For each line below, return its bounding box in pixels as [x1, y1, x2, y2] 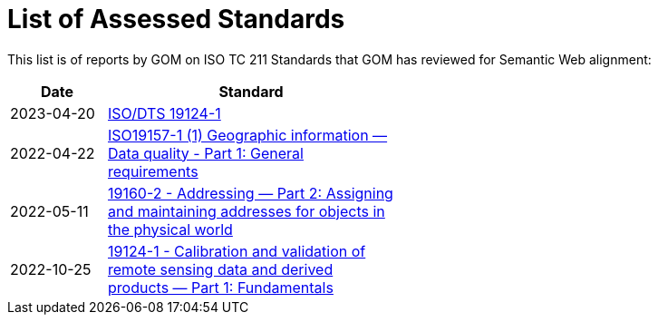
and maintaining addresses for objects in [108, 201, 385, 220]
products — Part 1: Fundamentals [108, 278, 334, 297]
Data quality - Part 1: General [108, 143, 304, 162]
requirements [108, 161, 198, 181]
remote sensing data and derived [108, 259, 334, 278]
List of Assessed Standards [7, 4, 345, 34]
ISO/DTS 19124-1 [108, 103, 221, 122]
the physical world [108, 220, 233, 239]
